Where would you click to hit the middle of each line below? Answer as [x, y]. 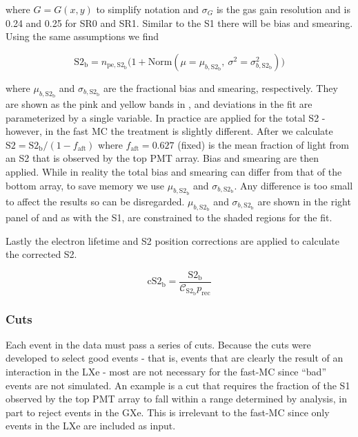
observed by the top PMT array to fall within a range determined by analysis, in [176, 399]
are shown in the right [304, 201]
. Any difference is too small [294, 185]
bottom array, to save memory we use [85, 185]
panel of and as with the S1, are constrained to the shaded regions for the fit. [169, 217]
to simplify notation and [148, 9]
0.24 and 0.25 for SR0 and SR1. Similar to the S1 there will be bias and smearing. [179, 22]
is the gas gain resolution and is [283, 9]
